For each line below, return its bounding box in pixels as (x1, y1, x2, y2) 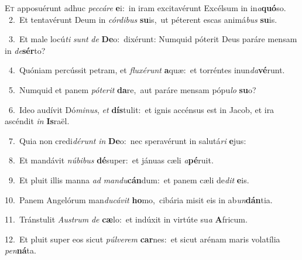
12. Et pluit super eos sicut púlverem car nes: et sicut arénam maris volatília (5, 232, 280, 245)
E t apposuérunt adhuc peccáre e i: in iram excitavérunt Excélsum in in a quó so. (5, 2, 286, 13)
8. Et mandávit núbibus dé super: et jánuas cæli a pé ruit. (8, 154, 214, 166)
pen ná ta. (5, 244, 36, 256)
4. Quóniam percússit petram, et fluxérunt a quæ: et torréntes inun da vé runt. (8, 64, 285, 76)
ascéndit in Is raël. (5, 115, 70, 127)
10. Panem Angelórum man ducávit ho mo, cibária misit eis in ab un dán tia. (5, 193, 273, 206)
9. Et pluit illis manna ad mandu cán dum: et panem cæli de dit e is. (8, 173, 249, 186)
